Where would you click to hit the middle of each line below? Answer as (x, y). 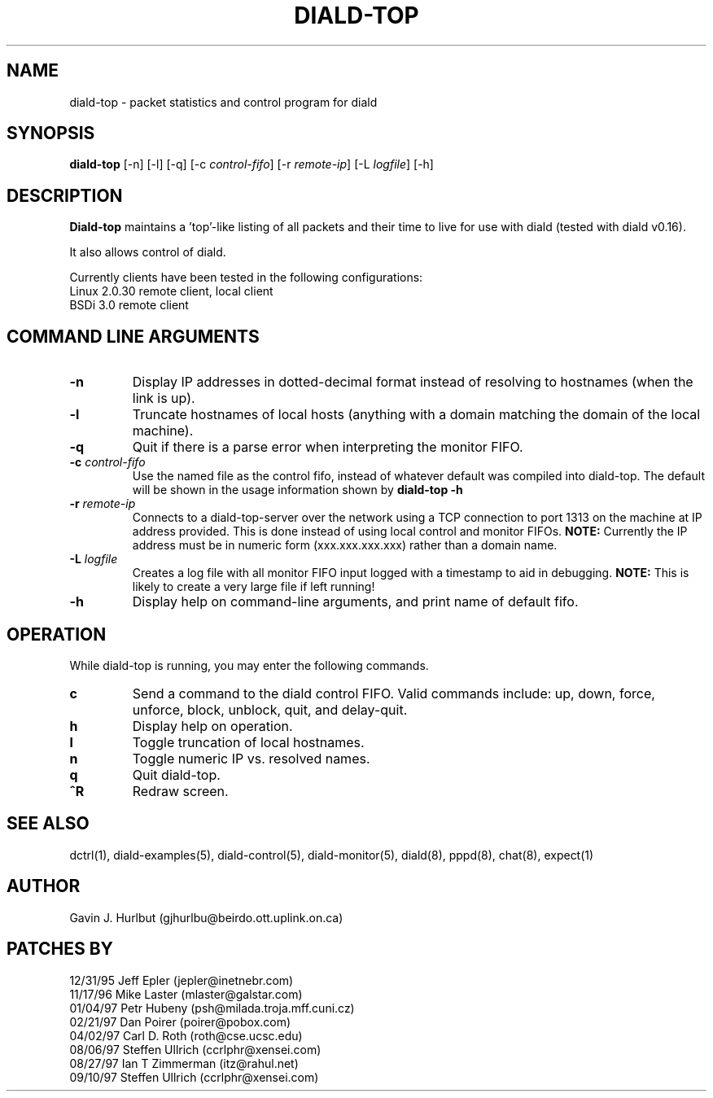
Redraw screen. (180, 791)
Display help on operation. (212, 726)
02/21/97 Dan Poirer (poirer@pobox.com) (180, 1021)
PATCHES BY (60, 949)
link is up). (164, 398)
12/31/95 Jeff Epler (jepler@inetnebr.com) (182, 980)
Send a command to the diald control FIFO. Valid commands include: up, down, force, (394, 693)
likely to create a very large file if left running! (254, 587)
